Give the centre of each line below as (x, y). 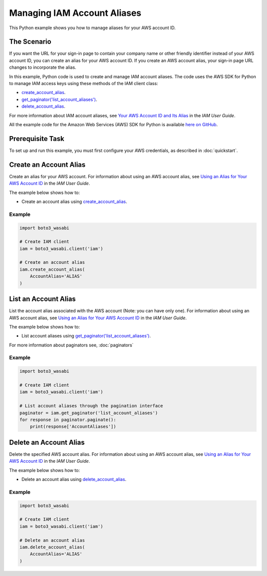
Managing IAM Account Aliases (75, 13)
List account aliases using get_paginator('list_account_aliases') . (86, 336)
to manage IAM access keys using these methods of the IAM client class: (84, 84)
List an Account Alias (43, 299)
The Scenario (30, 42)
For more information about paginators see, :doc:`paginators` (71, 345)
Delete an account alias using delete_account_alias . (74, 480)
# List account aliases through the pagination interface (91, 406)
